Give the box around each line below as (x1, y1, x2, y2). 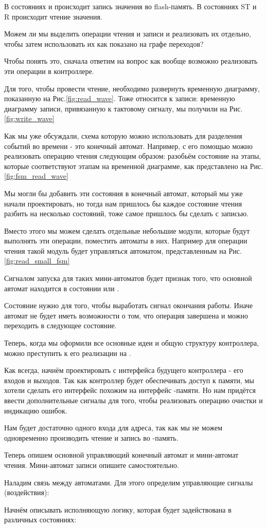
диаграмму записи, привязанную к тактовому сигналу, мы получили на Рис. (4, 103, 243, 114)
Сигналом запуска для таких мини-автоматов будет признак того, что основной (4, 273, 252, 284)
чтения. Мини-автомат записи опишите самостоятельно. (4, 459, 179, 470)
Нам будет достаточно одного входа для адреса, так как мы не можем (4, 422, 223, 433)
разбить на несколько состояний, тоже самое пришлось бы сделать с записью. (4, 208, 249, 219)
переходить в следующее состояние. (4, 320, 117, 331)
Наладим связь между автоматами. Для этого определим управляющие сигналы (4, 477, 253, 487)
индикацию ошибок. (4, 405, 67, 416)
